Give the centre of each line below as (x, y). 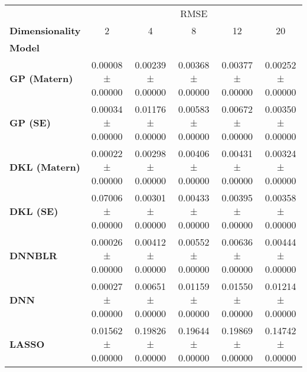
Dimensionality (45, 30)
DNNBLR (33, 255)
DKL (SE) (34, 211)
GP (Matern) (41, 78)
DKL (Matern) (45, 167)
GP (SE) (30, 123)
